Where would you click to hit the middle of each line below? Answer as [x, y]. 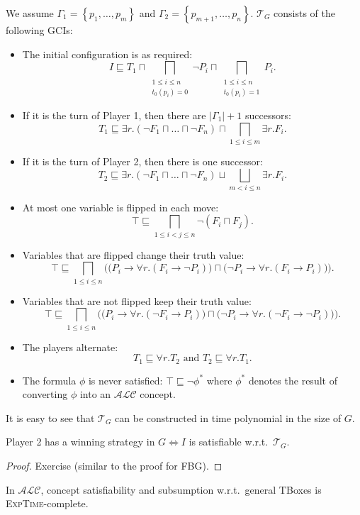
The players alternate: [70, 347]
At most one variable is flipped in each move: [120, 207]
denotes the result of [293, 380]
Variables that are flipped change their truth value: [133, 254]
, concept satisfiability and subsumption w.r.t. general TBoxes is [181, 489]
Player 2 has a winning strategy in [80, 442]
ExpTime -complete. [47, 503]
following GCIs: [39, 30]
